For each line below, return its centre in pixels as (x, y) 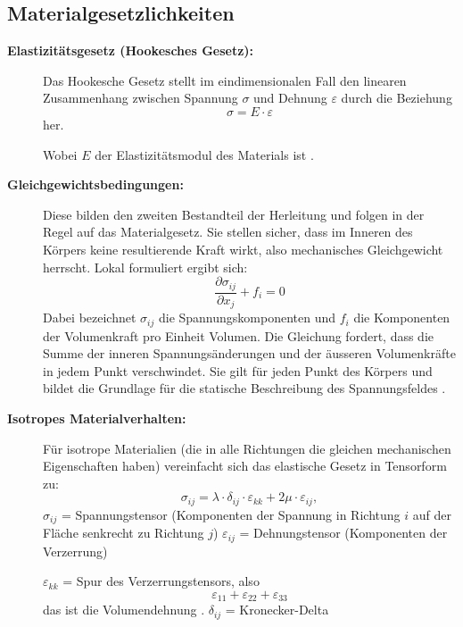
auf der (432, 514)
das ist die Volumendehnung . (124, 610)
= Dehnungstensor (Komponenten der (343, 533)
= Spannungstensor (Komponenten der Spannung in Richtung (231, 514)
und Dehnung (290, 98)
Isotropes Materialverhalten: (97, 418)
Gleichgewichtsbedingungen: (95, 184)
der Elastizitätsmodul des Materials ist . (204, 154)
